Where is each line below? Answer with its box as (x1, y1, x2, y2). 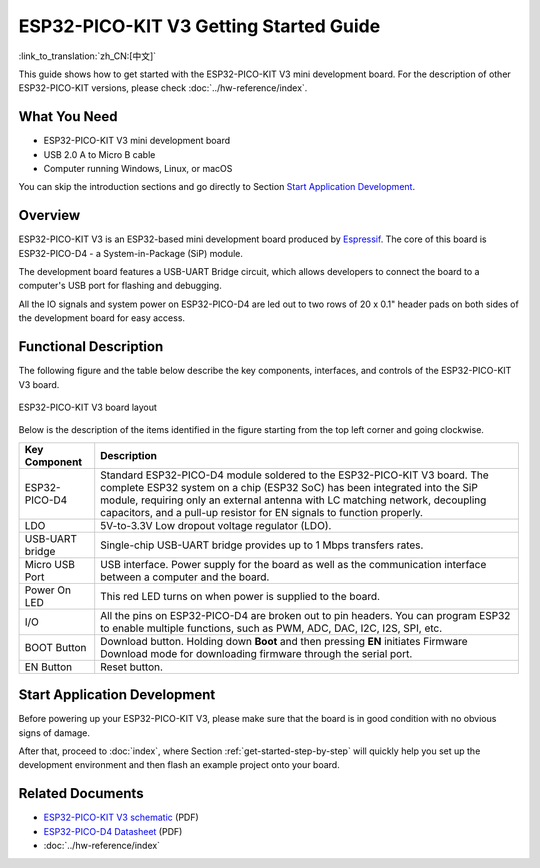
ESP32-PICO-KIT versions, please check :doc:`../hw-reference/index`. (18, 82, 308, 94)
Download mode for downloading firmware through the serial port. (100, 646, 413, 660)
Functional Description (18, 338, 164, 355)
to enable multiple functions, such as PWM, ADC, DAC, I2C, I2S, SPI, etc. (100, 621, 443, 635)
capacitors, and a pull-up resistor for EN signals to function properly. (100, 505, 424, 519)
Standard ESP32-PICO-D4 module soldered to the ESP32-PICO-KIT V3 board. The (100, 468, 489, 482)
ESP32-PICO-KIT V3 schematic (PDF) (43, 811, 199, 824)
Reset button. (100, 660, 164, 674)
